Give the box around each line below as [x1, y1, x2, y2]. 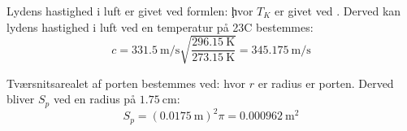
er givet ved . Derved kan [275, 2, 401, 19]
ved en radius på [53, 90, 136, 107]
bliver [6, 90, 35, 107]
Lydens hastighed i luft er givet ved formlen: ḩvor [6, 2, 253, 19]
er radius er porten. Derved [258, 74, 394, 91]
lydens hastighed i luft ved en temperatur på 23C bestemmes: [6, 18, 314, 35]
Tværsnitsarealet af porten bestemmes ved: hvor [6, 74, 246, 91]
